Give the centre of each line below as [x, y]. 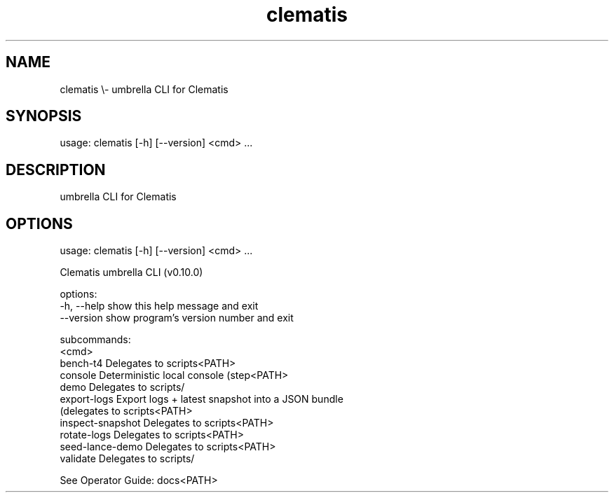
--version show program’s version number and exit [177, 318]
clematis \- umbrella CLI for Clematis [144, 89]
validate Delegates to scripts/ [127, 459]
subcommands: [95, 340]
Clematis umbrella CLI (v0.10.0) [131, 272]
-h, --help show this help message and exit [159, 306]
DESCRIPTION [56, 170]
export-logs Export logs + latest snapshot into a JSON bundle [202, 399]
